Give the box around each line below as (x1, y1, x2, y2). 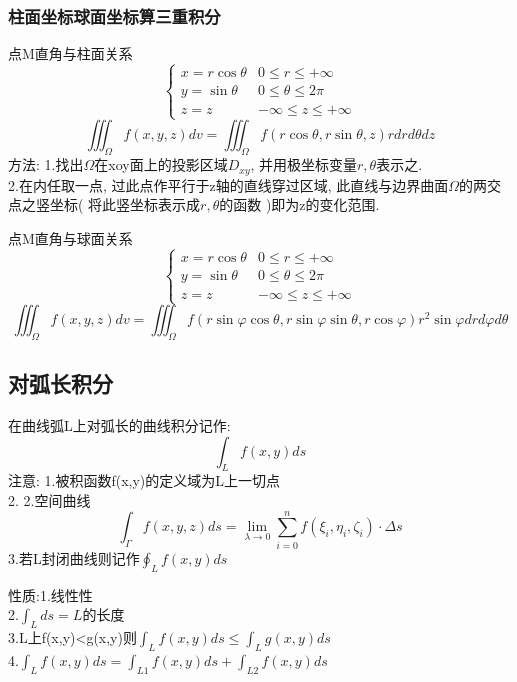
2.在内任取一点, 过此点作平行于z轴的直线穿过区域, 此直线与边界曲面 (8, 174, 449, 195)
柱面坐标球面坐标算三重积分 (8, 3, 221, 28)
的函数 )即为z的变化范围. (219, 194, 380, 215)
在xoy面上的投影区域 (94, 154, 228, 175)
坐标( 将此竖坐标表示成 (49, 194, 201, 215)
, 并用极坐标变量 (250, 154, 358, 175)
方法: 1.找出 (8, 154, 84, 175)
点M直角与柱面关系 (8, 43, 133, 64)
